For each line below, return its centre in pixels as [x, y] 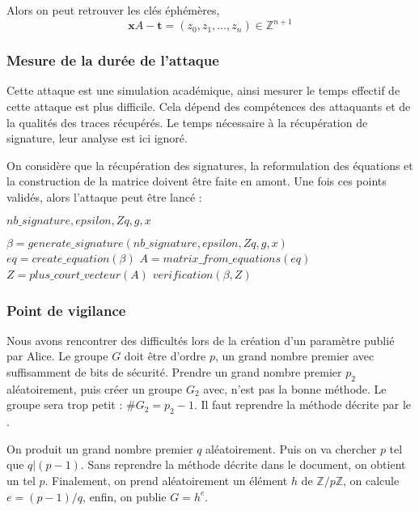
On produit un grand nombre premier [100, 448]
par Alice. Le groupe [57, 356]
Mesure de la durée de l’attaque [113, 60]
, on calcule [371, 481]
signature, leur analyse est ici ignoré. [97, 138]
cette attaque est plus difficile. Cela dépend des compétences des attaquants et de [209, 106]
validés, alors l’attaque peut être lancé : [104, 196]
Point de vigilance [66, 310]
